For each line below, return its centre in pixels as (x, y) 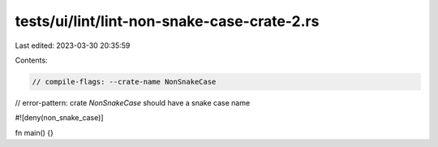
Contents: (31, 60)
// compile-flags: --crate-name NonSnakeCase (124, 82)
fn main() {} (34, 132)
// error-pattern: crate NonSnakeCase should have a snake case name (133, 102)
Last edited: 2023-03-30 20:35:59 (73, 45)
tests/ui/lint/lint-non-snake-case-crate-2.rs (167, 21)
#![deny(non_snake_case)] (59, 118)
